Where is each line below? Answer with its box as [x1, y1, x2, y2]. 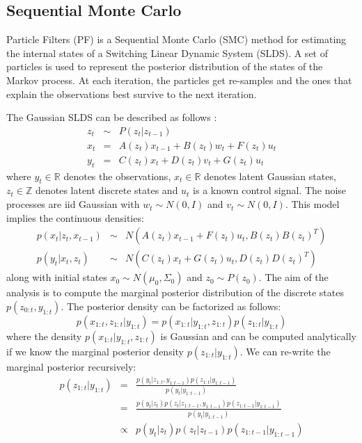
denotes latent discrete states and [35, 183, 178, 198]
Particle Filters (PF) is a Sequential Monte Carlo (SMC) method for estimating [6, 32, 347, 47]
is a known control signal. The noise [193, 183, 347, 198]
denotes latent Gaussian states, [203, 168, 336, 183]
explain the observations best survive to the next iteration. [6, 86, 257, 101]
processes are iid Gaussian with [6, 197, 140, 211]
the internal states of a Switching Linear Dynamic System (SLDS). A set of [6, 45, 328, 60]
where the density [6, 328, 82, 343]
